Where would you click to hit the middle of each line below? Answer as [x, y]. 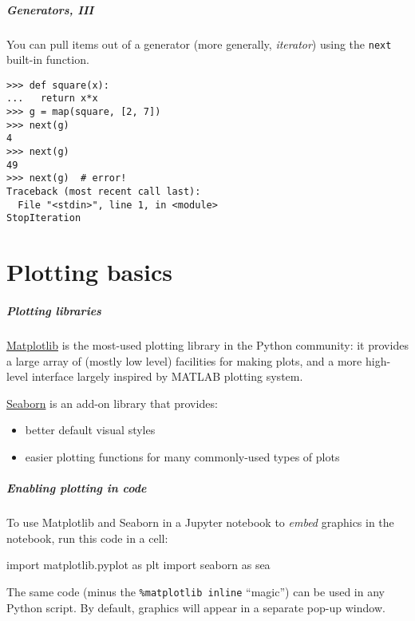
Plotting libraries [54, 310]
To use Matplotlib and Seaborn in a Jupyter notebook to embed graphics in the [200, 522]
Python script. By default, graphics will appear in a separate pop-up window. [196, 607]
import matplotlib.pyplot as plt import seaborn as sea [138, 565]
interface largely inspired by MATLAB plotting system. [167, 376]
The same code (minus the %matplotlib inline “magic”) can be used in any [196, 591]
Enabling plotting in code [77, 488]
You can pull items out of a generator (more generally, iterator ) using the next [199, 44]
